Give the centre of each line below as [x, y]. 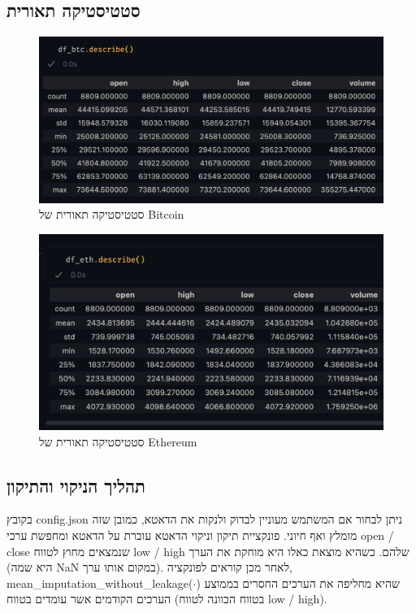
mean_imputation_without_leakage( [100, 583]
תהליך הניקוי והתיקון [76, 485]
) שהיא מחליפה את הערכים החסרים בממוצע [298, 583]
